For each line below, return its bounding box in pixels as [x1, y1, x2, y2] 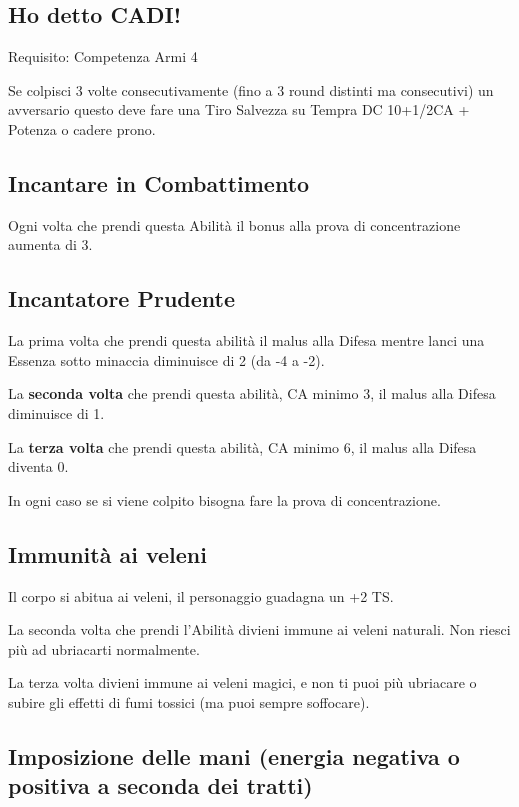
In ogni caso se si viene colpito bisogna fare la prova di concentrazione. [8, 489, 441, 510]
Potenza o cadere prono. [8, 118, 156, 139]
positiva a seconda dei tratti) [8, 770, 313, 801]
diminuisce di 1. [8, 402, 105, 423]
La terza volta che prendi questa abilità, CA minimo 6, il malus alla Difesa [8, 436, 477, 457]
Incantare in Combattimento [8, 167, 310, 198]
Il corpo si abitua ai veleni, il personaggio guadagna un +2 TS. [8, 585, 394, 606]
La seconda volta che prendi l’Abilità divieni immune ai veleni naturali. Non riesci [8, 619, 511, 640]
